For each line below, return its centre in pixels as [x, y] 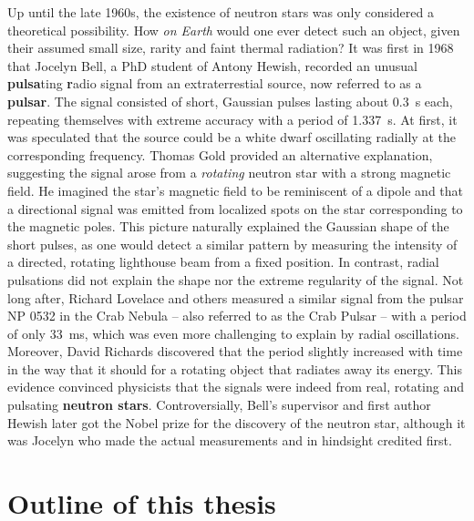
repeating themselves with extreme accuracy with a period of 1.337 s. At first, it [232, 119]
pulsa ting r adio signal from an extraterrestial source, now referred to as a [215, 83]
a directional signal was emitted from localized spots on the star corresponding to [235, 208]
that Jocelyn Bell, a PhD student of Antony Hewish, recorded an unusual [212, 65]
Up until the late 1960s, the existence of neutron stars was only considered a [221, 12]
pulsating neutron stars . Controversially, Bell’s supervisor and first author [219, 405]
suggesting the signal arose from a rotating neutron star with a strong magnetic [229, 173]
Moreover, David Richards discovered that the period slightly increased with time [235, 351]
